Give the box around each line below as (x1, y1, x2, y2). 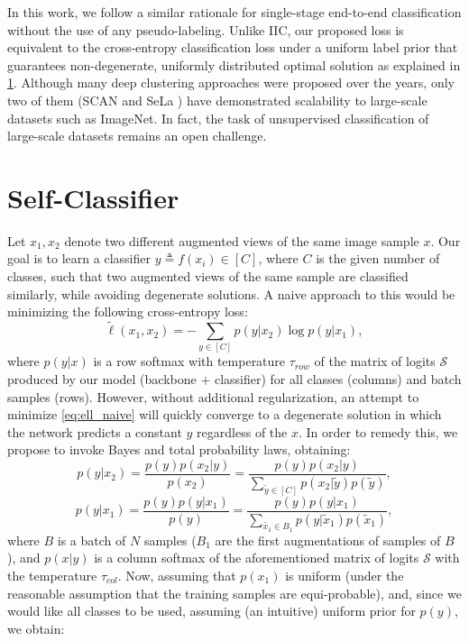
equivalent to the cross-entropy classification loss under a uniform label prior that (7, 38, 458, 57)
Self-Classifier (7, 179, 179, 215)
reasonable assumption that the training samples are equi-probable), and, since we (7, 583, 462, 602)
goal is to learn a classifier (7, 249, 151, 268)
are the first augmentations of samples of (215, 530, 441, 549)
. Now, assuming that (117, 566, 236, 585)
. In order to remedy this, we (298, 422, 458, 441)
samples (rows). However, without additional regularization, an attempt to (7, 387, 419, 406)
